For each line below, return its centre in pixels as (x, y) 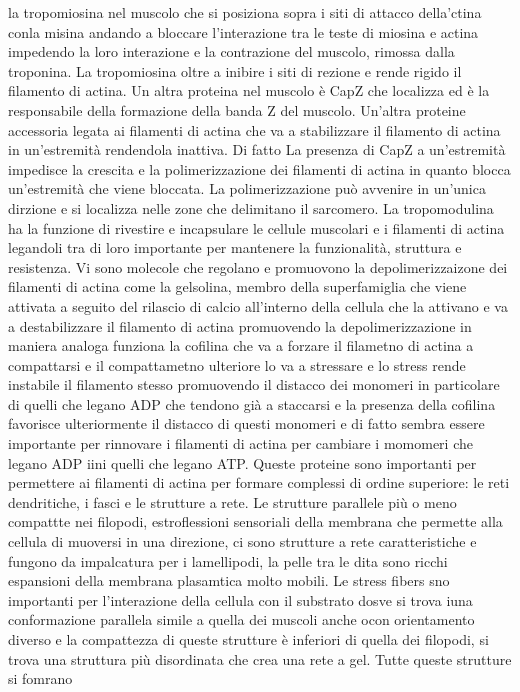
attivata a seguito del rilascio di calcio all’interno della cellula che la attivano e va (258, 305)
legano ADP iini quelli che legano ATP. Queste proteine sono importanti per (242, 462)
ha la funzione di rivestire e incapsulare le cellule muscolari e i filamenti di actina (256, 227)
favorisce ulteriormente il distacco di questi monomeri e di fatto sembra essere (246, 423)
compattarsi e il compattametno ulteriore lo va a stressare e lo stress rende (237, 364)
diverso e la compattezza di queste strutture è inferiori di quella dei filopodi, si (248, 639)
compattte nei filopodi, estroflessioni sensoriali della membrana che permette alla (255, 521)
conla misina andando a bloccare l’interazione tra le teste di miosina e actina (243, 31)
